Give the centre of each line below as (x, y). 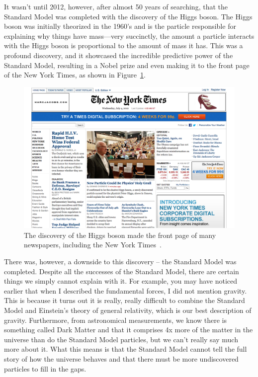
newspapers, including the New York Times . (93, 245)
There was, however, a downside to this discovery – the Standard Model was (120, 261)
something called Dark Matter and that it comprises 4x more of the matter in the (129, 330)
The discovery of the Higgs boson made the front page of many (120, 235)
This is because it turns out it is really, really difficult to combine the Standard (125, 300)
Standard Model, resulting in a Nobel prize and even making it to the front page (127, 65)
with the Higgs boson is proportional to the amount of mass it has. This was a (124, 45)
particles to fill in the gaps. (45, 368)
